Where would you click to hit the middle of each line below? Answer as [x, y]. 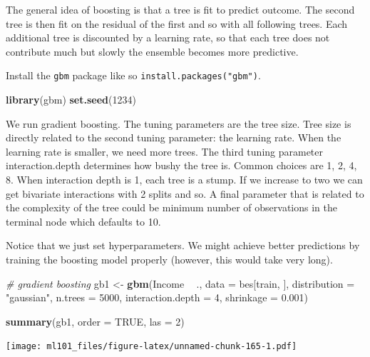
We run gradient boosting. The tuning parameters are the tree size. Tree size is [179, 123]
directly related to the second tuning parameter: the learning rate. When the [174, 137]
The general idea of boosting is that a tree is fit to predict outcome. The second [180, 9]
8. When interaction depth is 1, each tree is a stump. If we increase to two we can [184, 179]
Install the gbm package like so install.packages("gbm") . [133, 75]
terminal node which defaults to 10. [83, 221]
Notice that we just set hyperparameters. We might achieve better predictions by [183, 245]
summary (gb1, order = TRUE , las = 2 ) [95, 321]
